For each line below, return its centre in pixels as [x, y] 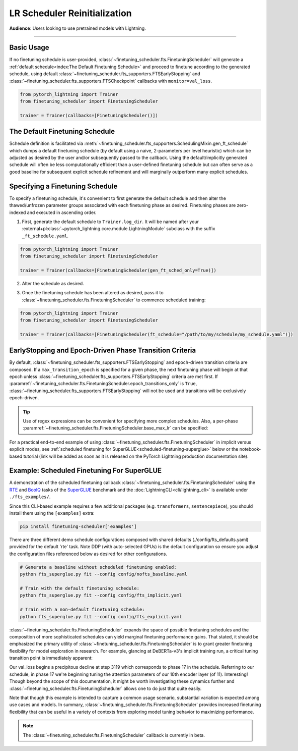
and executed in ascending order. [62, 212]
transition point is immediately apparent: [51, 658]
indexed [18, 212]
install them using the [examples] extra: [52, 513]
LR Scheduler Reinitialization [70, 13]
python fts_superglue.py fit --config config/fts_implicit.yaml [101, 595]
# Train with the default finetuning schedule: [80, 588]
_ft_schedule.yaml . [45, 236]
